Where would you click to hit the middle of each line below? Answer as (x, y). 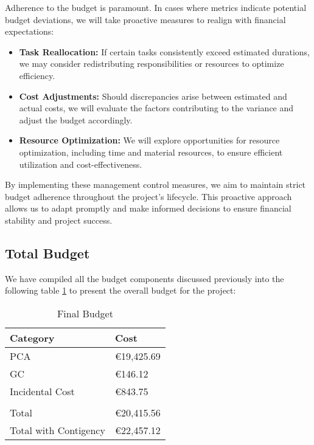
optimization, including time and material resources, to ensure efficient (151, 152)
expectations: (30, 31)
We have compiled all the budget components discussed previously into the (145, 278)
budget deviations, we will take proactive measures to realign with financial (145, 19)
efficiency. (37, 75)
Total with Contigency (58, 430)
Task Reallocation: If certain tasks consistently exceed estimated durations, (164, 51)
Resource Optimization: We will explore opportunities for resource (149, 140)
